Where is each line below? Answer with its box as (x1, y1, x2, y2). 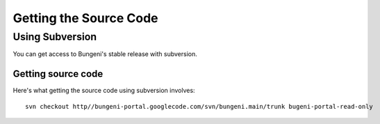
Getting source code (13, 68, 104, 80)
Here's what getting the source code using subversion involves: (13, 87, 195, 95)
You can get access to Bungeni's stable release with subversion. (13, 50, 197, 58)
